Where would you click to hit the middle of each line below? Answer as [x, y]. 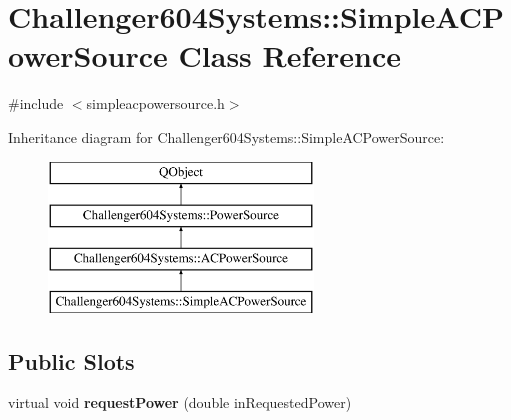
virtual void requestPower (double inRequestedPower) [180, 402]
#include [36, 103]
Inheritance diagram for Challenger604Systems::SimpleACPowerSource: [226, 136]
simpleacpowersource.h [155, 103]
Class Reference [290, 55]
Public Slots [71, 360]
